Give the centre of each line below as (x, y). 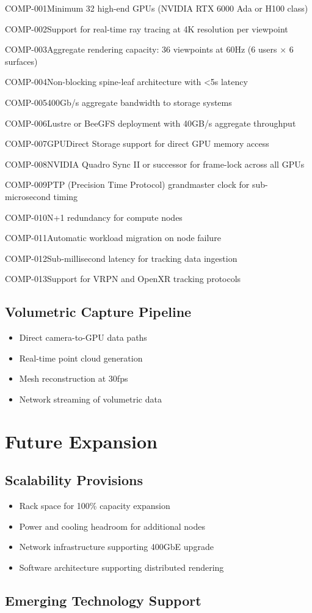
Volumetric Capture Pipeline (98, 312)
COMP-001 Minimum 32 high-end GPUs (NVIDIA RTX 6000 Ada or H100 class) (157, 8)
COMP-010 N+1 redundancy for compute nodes (94, 217)
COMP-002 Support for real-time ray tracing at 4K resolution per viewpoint (147, 28)
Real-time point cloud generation (81, 358)
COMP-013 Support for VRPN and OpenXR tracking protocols (123, 279)
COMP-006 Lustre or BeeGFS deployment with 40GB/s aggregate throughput (151, 123)
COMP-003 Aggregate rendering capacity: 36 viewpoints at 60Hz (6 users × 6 (149, 49)
